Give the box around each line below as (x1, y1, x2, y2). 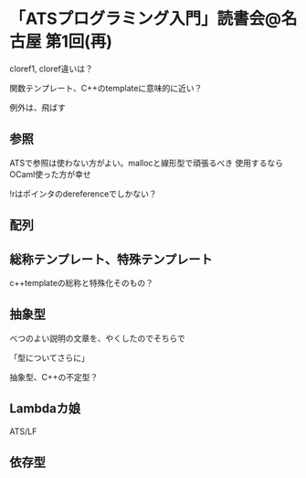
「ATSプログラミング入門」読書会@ (9, 8, 281, 29)
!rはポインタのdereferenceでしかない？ (9, 188, 157, 199)
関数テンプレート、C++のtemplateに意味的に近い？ (9, 82, 203, 93)
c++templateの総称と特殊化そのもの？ (9, 277, 153, 288)
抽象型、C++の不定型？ (9, 371, 99, 382)
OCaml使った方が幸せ (9, 168, 91, 179)
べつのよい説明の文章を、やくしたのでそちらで (9, 333, 185, 344)
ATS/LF (9, 426, 37, 437)
